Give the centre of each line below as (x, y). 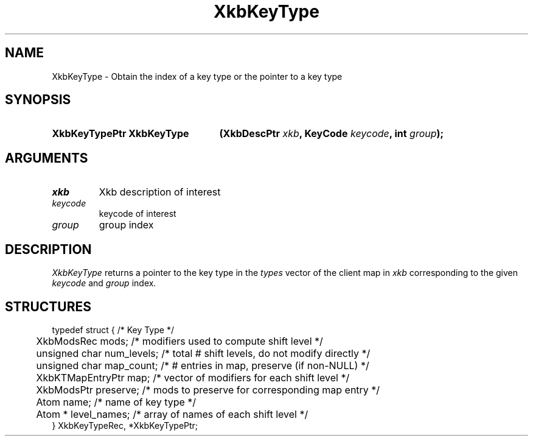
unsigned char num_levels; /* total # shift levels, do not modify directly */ (203, 353)
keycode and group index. (104, 283)
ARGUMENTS (47, 158)
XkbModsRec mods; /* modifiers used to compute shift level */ (179, 341)
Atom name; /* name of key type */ (116, 402)
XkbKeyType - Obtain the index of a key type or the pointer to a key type (197, 76)
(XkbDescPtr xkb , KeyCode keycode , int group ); (332, 134)
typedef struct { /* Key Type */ (113, 330)
